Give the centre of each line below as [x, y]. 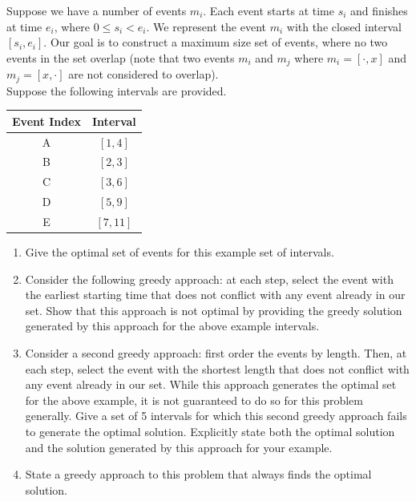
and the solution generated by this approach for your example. [179, 447]
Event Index [47, 121]
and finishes [379, 10]
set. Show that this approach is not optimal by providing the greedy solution [214, 310]
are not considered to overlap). [143, 74]
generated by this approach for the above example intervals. [172, 326]
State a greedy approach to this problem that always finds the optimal [198, 474]
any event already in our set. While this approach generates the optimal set [211, 384]
